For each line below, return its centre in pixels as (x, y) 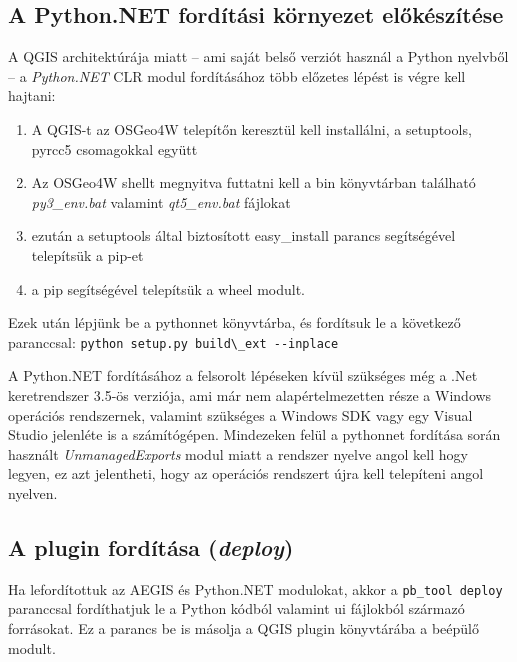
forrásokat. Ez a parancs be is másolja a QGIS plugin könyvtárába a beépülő (243, 628)
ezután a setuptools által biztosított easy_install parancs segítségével (243, 235)
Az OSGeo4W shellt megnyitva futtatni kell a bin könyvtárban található (253, 182)
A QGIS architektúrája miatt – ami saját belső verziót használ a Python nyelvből (258, 56)
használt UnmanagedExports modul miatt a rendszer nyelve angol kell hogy (238, 453)
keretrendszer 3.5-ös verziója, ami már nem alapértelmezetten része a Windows (250, 394)
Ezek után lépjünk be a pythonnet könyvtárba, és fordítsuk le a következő (234, 322)
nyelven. (33, 492)
